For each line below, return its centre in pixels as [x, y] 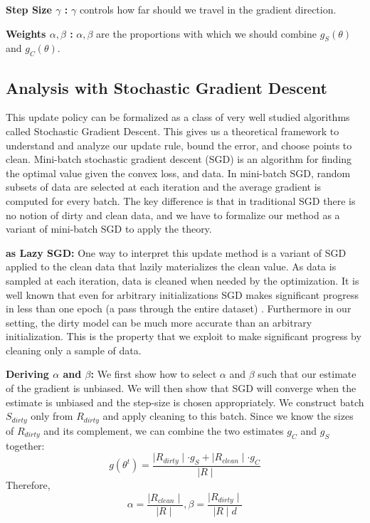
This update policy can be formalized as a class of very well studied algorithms [178, 117]
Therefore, [28, 484]
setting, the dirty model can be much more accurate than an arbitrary [159, 322]
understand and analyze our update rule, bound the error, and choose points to [179, 145]
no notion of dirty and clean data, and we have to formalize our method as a [173, 215]
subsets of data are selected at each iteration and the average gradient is [164, 187]
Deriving [27, 374]
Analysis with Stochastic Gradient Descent [166, 87]
